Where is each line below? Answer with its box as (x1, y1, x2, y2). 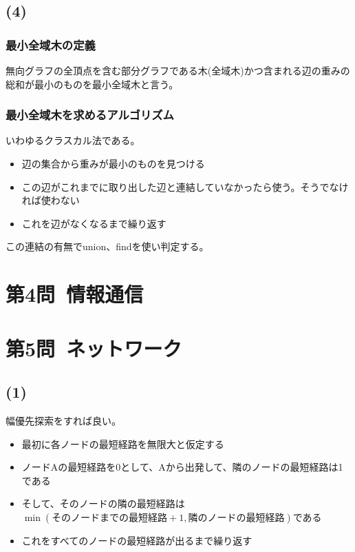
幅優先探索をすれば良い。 (6, 413, 121, 427)
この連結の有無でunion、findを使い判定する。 (6, 239, 209, 254)
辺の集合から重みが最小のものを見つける (21, 156, 205, 170)
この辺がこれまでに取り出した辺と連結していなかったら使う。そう (21, 179, 320, 194)
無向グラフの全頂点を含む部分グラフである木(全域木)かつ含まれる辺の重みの (6, 63, 350, 77)
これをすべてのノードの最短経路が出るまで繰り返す (21, 533, 252, 547)
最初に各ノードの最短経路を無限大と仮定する (21, 436, 224, 451)
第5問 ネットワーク (6, 334, 182, 362)
